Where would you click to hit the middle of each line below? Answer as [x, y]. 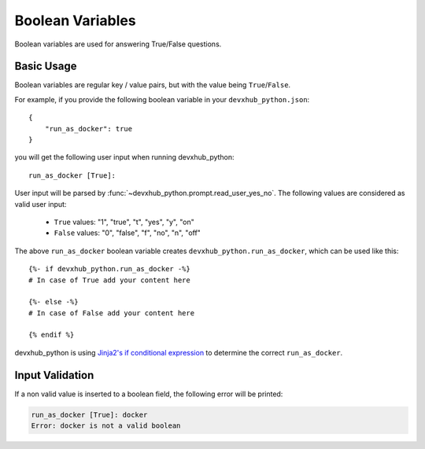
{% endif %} [52, 335]
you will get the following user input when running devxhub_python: [125, 157]
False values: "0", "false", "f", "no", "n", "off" [127, 233]
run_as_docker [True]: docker [89, 414]
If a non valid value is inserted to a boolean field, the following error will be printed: [149, 394]
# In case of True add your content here [109, 280]
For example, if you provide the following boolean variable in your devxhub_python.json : [162, 99]
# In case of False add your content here [112, 313]
